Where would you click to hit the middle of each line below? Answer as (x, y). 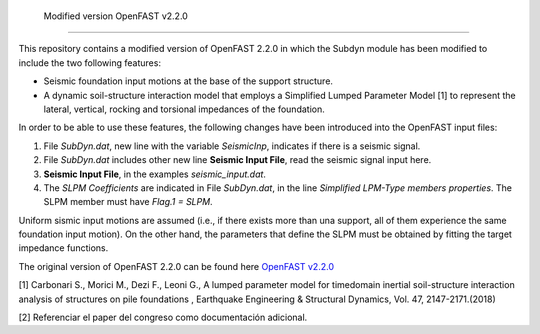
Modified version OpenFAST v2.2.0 (116, 16)
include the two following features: (90, 62)
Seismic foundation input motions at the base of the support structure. (188, 81)
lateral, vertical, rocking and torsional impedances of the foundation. (184, 109)
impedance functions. (63, 248)
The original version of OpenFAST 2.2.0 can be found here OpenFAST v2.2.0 (176, 266)
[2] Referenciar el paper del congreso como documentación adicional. (163, 317)
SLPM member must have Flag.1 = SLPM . (128, 202)
